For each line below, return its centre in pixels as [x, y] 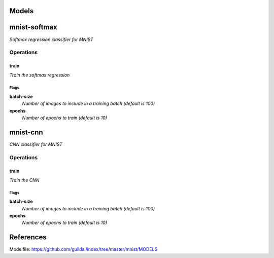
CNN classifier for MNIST [36, 144]
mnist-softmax [33, 27]
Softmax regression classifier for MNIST [52, 39]
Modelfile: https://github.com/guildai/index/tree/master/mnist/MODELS [83, 249]
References [28, 237]
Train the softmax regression [40, 75]
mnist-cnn [26, 132]
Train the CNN [24, 180]
